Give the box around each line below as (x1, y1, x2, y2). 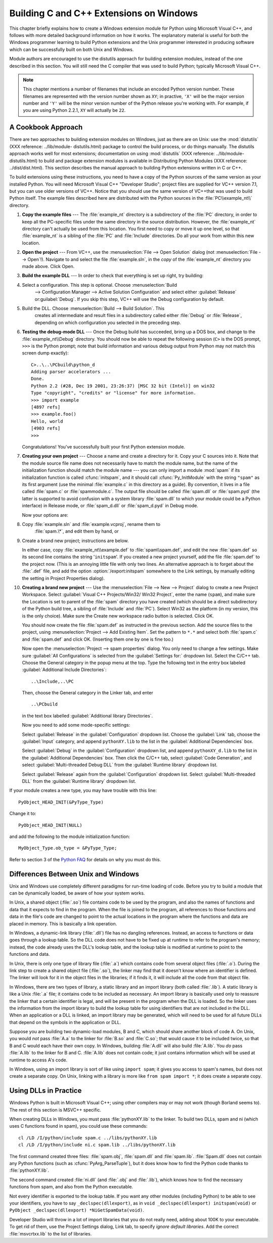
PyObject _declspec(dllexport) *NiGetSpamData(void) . (9, 1207, 144, 1213)
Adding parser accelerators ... (31, 369, 111, 375)
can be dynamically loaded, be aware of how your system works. (9, 890, 145, 896)
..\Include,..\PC (31, 678, 74, 684)
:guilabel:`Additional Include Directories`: (22, 667, 107, 673)
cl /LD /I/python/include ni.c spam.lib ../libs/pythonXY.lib (18, 1142, 176, 1148)
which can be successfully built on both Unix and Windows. (9, 46, 134, 53)
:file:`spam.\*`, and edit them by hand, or (34, 528, 119, 535)
